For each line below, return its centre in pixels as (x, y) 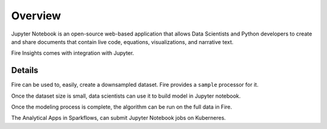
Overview (36, 16)
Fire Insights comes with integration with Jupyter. (73, 53)
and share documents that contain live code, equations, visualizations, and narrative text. (122, 42)
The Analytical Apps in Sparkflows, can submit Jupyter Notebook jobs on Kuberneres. (119, 118)
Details (25, 70)
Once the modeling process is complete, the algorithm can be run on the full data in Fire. (122, 107)
